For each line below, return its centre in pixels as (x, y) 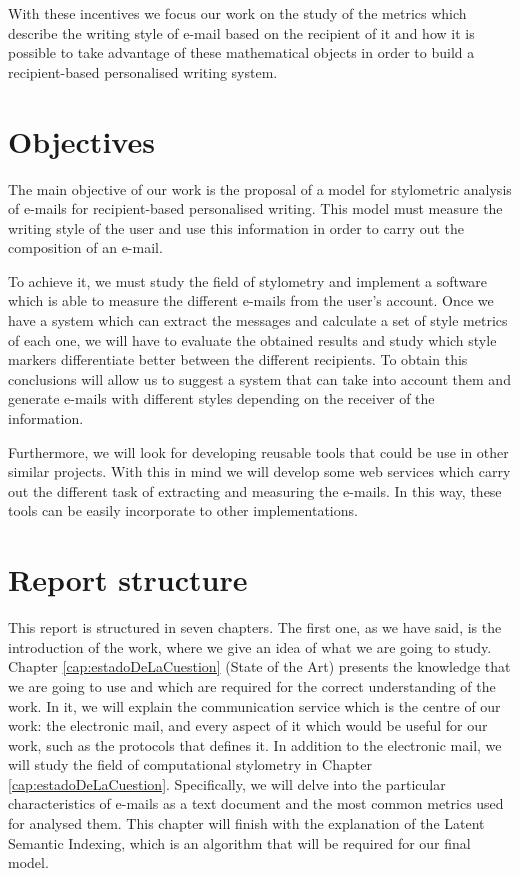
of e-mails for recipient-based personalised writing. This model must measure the (255, 208)
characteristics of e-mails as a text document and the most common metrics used (256, 803)
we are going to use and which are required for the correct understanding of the (252, 685)
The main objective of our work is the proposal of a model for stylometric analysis (260, 188)
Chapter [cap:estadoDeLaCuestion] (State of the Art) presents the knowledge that (259, 666)
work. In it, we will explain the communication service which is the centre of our (254, 705)
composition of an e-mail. (85, 247)
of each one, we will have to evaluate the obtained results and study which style (252, 339)
